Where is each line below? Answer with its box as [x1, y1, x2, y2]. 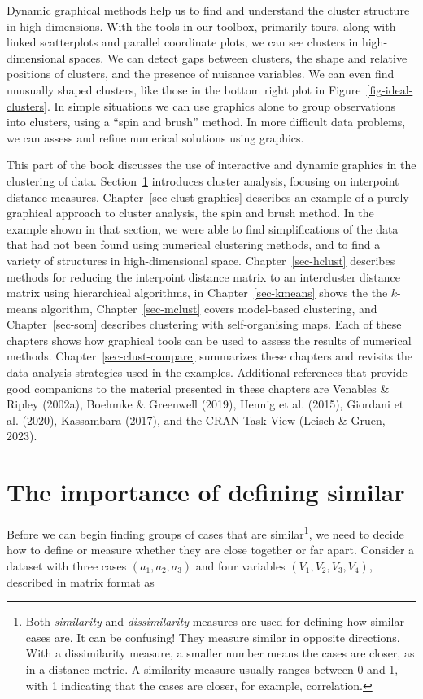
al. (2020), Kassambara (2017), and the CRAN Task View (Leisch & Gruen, [7, 411, 386, 428]
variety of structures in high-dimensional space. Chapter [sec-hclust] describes [7, 251, 395, 269]
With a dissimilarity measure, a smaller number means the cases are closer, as [25, 644, 415, 662]
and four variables [195, 557, 286, 574]
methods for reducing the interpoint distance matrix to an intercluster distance [7, 268, 400, 285]
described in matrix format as [7, 573, 155, 590]
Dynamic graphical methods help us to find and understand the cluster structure [7, 2, 410, 18]
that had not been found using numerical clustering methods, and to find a [7, 236, 381, 253]
